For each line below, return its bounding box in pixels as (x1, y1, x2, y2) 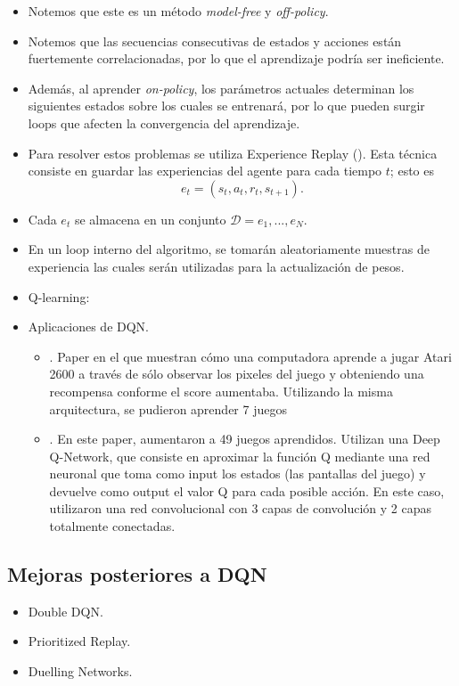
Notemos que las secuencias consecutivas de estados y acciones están (28, 31, 402, 50)
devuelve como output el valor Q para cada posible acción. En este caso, (49, 481, 445, 500)
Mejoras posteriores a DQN (7, 560, 267, 588)
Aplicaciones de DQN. (28, 317, 150, 336)
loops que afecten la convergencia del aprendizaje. (28, 113, 300, 132)
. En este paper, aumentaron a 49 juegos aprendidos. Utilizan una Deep (49, 429, 440, 448)
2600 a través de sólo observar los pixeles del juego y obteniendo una (49, 364, 424, 383)
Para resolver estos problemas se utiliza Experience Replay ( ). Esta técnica (28, 143, 438, 162)
